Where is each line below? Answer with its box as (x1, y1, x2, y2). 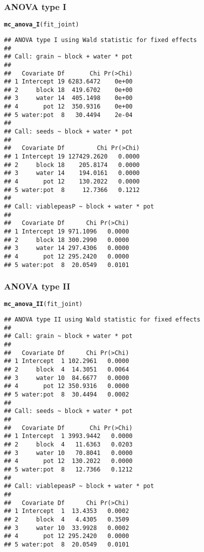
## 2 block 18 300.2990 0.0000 (4, 236, 129, 243)
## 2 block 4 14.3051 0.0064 (4, 366, 129, 373)
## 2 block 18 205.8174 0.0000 (4, 161, 140, 168)
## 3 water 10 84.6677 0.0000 (4, 374, 129, 381)
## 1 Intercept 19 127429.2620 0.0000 (4, 153, 140, 160)
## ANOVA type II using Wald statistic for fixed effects (4, 316, 201, 323)
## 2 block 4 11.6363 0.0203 (4, 440, 133, 448)
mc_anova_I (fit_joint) (4, 21, 79, 28)
